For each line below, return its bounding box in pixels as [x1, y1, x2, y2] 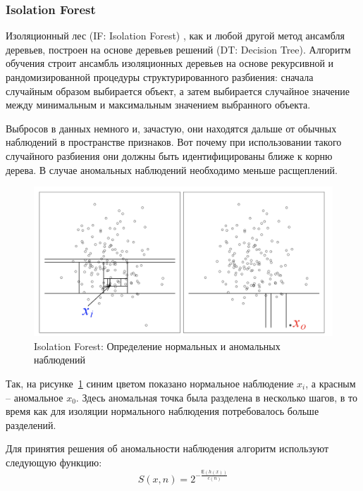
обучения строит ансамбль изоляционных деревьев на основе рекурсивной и [6, 56, 334, 70]
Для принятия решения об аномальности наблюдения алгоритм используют [6, 441, 329, 456]
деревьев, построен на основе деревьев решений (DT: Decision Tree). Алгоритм [6, 42, 351, 56]
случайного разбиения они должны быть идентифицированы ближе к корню [6, 148, 333, 163]
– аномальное [6, 390, 63, 404]
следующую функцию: [6, 454, 102, 469]
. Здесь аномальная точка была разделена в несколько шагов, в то [75, 390, 357, 404]
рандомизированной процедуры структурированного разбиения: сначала [6, 70, 314, 84]
